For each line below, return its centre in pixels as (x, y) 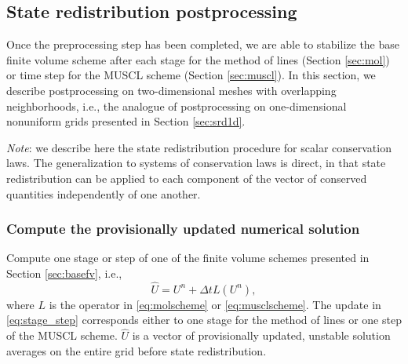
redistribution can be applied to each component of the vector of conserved (187, 178)
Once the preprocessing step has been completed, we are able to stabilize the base (203, 44)
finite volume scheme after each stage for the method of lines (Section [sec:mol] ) (198, 59)
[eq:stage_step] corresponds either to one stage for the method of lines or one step (204, 320)
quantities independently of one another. (104, 193)
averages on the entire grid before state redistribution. (137, 350)
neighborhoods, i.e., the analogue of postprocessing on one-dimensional (177, 106)
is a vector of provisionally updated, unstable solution (261, 335)
